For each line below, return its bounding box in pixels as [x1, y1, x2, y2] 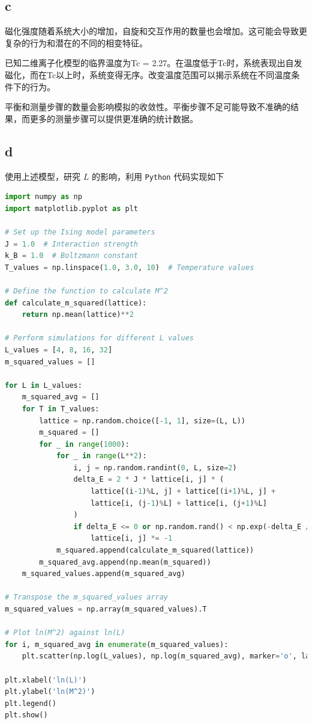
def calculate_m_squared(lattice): [5, 298, 147, 307]
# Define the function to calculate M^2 [5, 286, 169, 295]
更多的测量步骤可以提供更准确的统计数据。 [29, 112, 198, 124]
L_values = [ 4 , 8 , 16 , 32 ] [5, 345, 113, 354]
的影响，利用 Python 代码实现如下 [91, 170, 224, 182]
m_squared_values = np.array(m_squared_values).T [5, 605, 207, 613]
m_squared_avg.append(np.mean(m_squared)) [39, 557, 211, 566]
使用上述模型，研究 [5, 170, 80, 182]
